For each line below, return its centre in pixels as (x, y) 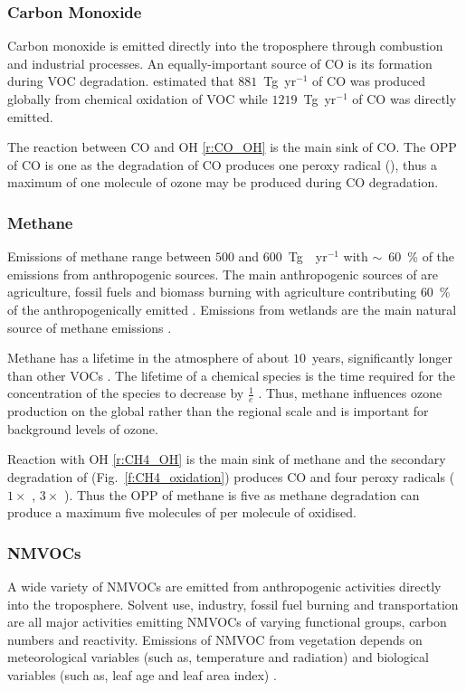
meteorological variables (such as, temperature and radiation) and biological (218, 657)
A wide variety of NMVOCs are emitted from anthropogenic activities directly (224, 586)
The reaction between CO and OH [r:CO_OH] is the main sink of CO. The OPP (232, 147)
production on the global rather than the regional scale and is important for (218, 411)
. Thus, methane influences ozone (350, 393)
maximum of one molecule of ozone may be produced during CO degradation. (223, 182)
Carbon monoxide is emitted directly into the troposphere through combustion (225, 46)
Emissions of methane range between (109, 256)
